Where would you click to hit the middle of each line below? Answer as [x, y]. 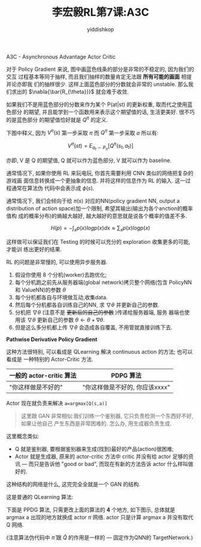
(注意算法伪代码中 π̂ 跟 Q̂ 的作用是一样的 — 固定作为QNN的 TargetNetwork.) [100, 537]
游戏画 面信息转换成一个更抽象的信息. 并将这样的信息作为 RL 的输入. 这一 [96, 181]
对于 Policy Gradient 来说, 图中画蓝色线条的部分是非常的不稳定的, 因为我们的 [100, 69]
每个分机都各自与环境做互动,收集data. [61, 297]
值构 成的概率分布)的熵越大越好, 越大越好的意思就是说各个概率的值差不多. [97, 216]
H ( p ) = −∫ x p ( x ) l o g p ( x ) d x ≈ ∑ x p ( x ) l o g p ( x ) [100, 229]
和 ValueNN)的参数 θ [40, 289]
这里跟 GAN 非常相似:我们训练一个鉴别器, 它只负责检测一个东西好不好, [107, 416]
